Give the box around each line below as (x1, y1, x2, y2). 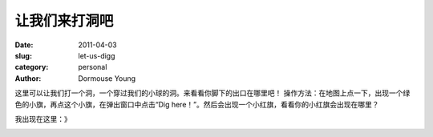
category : (14, 62, 49, 72)
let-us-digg (78, 50, 115, 60)
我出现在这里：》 (14, 114, 71, 123)
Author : (14, 73, 42, 83)
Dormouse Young (78, 73, 136, 83)
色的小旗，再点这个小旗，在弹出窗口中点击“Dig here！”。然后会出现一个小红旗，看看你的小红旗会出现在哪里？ (14, 99, 379, 109)
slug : (14, 50, 32, 60)
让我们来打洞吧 (14, 12, 114, 30)
